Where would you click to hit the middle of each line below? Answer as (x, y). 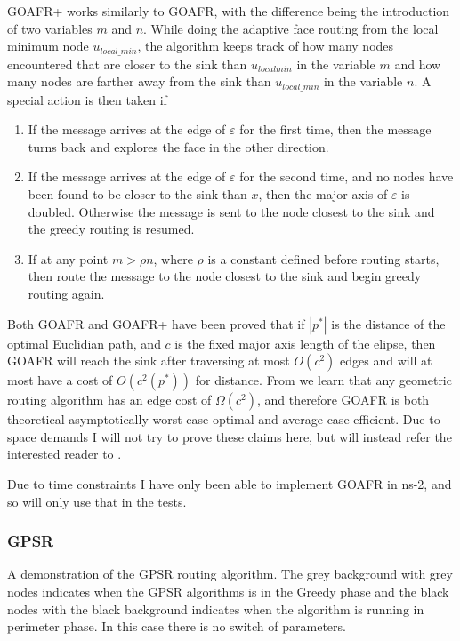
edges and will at (386, 361)
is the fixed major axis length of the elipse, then (305, 343)
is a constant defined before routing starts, (323, 258)
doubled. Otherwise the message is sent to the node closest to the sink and (231, 211)
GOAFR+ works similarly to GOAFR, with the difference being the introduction (229, 11)
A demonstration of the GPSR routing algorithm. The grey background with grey (230, 574)
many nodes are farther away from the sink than (139, 81)
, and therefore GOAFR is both (343, 400)
